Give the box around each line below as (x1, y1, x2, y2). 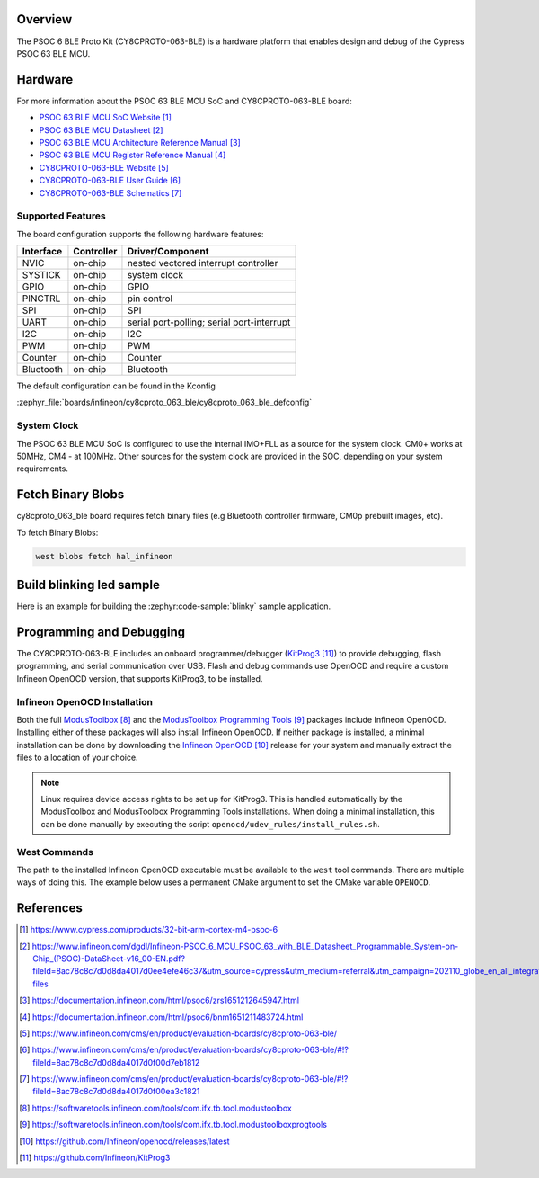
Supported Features (16, 210, 107, 222)
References (16, 900, 83, 916)
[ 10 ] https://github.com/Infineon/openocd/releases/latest (19, 1136, 230, 1147)
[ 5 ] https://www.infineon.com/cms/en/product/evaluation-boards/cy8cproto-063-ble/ (19, 1028, 338, 1039)
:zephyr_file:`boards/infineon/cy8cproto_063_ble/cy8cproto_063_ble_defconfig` (16, 397, 313, 408)
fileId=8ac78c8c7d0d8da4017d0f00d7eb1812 (32, 1057, 200, 1067)
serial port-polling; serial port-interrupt (127, 316, 291, 328)
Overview (16, 12, 73, 27)
